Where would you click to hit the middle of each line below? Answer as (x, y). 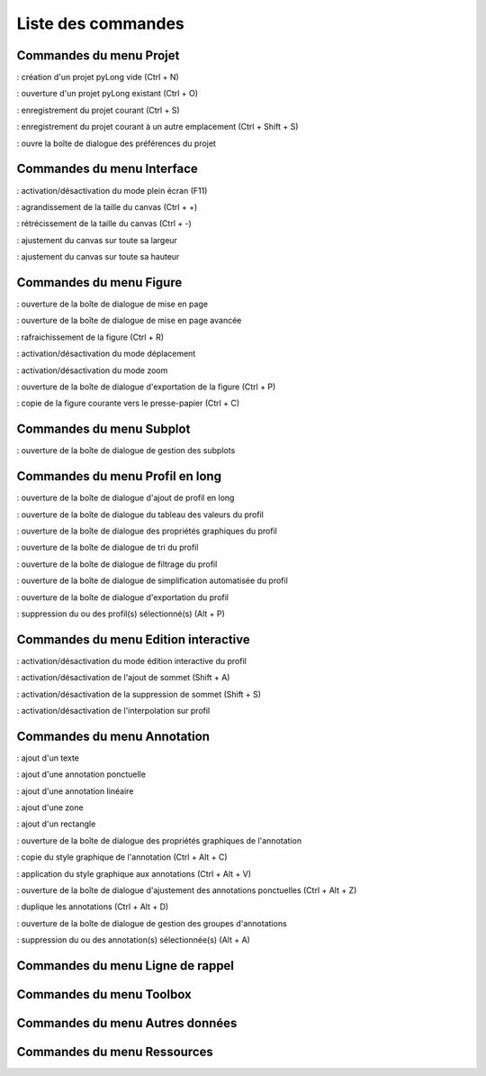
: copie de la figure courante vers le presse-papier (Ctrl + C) (128, 403)
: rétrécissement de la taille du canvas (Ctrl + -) (104, 223)
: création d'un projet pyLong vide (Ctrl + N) (98, 78)
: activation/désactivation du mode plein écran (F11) (112, 190)
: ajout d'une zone (50, 807)
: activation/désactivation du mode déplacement (106, 354)
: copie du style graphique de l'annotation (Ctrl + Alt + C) (122, 857)
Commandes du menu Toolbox (104, 994)
